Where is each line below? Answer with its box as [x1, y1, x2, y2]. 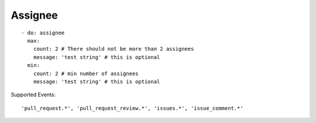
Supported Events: [11, 91, 56, 99]
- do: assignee [21, 29, 65, 36]
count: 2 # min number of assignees [33, 70, 139, 77]
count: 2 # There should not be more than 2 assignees [33, 45, 194, 52]
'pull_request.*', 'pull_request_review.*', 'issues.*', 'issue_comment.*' [21, 105, 243, 111]
